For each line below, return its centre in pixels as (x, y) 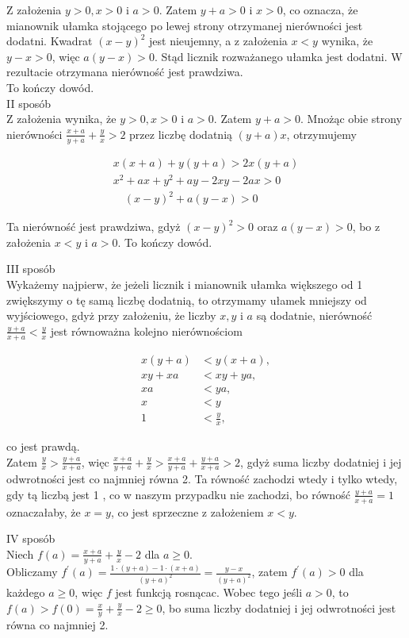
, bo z (366, 227)
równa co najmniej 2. (57, 625)
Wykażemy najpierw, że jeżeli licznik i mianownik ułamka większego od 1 (185, 284)
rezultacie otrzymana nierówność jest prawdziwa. (125, 72)
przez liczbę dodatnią (181, 134)
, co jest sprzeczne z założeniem (187, 511)
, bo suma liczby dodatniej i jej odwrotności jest (279, 607)
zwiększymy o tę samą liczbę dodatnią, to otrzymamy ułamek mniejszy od (187, 300)
